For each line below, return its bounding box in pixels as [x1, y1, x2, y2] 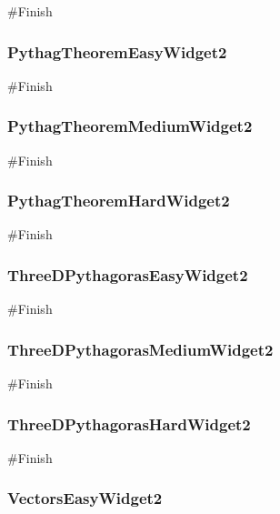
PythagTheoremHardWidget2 [7, 189, 230, 212]
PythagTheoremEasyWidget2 [7, 40, 227, 63]
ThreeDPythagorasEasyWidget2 [7, 263, 248, 286]
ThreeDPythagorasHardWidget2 [7, 412, 251, 435]
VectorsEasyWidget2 [7, 487, 163, 509]
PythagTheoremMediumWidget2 [7, 115, 253, 137]
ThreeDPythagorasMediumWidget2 [7, 338, 274, 360]
